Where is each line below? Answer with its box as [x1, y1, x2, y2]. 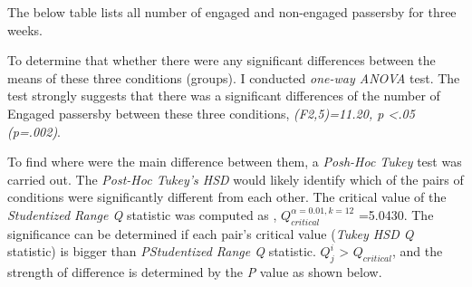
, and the [391, 242, 443, 261]
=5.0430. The [358, 205, 434, 224]
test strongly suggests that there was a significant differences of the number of [7, 86, 440, 105]
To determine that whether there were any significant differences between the [7, 51, 436, 70]
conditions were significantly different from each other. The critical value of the [7, 187, 447, 206]
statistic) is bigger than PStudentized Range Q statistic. [7, 242, 316, 261]
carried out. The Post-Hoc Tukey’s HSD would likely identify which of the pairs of [7, 169, 464, 188]
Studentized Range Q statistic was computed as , [7, 205, 277, 224]
